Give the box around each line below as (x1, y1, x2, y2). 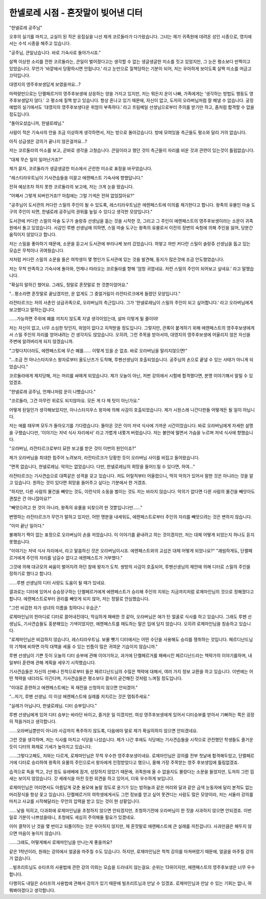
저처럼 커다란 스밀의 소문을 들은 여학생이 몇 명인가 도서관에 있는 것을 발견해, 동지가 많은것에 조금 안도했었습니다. (9, 256, 225, 262)
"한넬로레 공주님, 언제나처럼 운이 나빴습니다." (9, 389, 96, 395)
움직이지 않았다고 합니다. (9, 232, 57, 238)
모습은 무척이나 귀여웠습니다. (9, 248, 65, 253)
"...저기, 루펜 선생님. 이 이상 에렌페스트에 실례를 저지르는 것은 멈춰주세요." (9, 693, 150, 700)
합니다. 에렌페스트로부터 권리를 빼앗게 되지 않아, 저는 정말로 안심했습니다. (9, 596, 150, 602)
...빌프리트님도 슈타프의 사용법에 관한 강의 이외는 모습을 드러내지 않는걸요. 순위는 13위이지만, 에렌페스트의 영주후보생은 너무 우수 (9, 864, 256, 870)
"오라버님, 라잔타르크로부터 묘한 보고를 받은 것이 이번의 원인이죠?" (9, 445, 136, 451)
